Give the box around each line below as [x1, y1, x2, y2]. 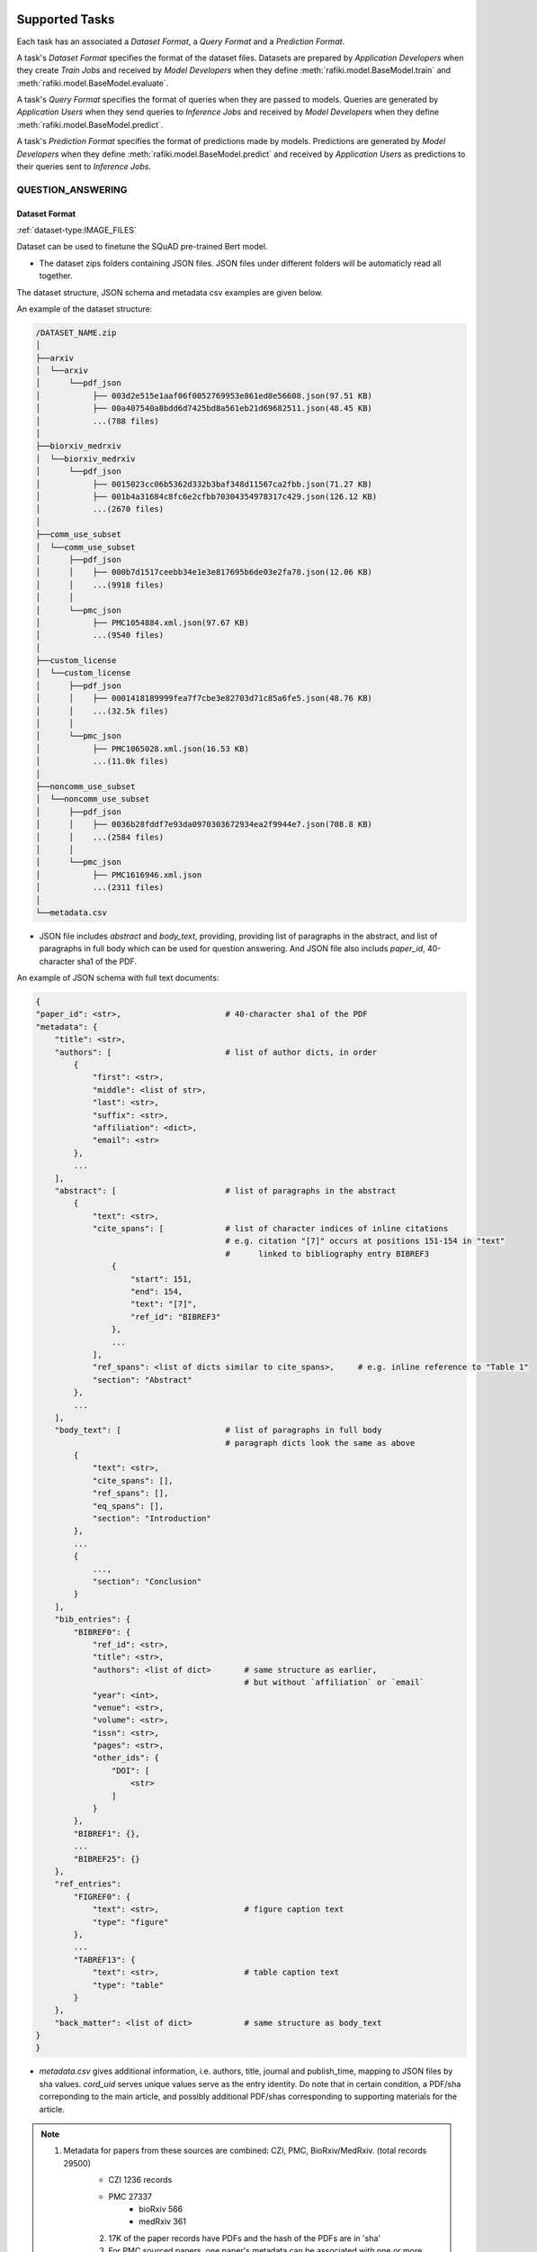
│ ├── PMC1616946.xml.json [35, 869, 202, 880]
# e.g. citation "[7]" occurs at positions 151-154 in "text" [225, 1236, 506, 1247]
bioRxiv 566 [139, 2203, 183, 2214]
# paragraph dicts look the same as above [225, 1438, 416, 1448]
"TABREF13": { [73, 1955, 136, 1965]
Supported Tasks [16, 12, 115, 27]
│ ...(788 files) [35, 415, 159, 426]
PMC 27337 [108, 2191, 153, 2202]
